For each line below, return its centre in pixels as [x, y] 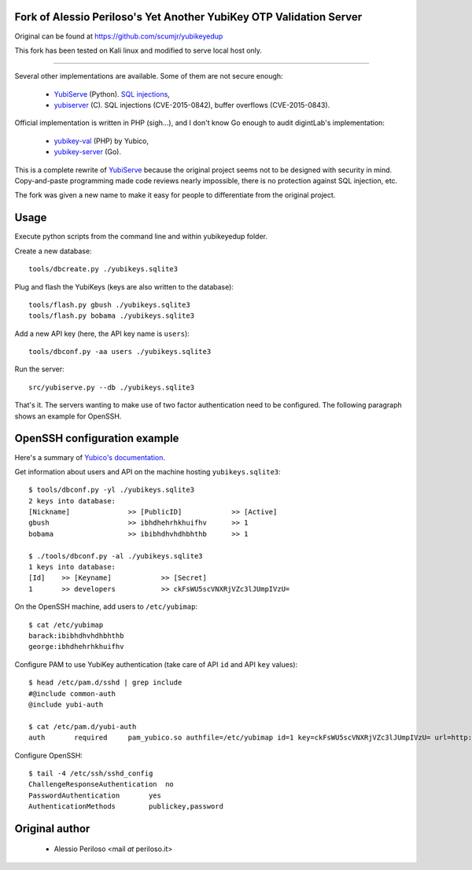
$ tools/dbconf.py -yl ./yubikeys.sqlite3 [112, 490]
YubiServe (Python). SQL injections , [112, 94]
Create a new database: [53, 251]
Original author [52, 829]
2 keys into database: [72, 501]
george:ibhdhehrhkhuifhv [76, 647]
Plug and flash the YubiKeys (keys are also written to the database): [124, 286]
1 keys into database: [72, 567]
